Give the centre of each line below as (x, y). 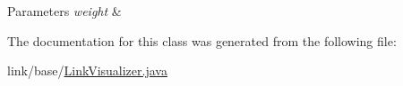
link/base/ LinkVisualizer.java (87, 70)
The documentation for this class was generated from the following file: (202, 40)
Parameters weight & (64, 11)
